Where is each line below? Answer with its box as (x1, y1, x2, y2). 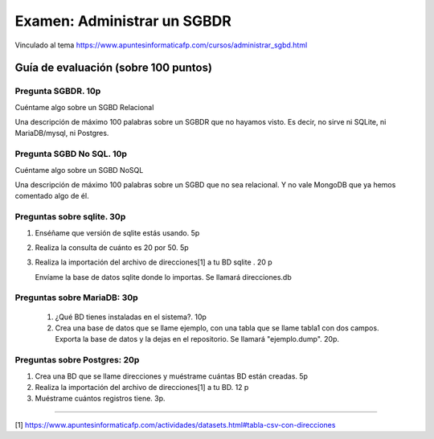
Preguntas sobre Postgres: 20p (14, 355, 140, 366)
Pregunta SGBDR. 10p (14, 85, 101, 96)
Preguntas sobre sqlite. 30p (14, 211, 126, 223)
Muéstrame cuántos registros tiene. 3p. (35, 394, 166, 404)
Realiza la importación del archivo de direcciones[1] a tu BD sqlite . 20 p (35, 257, 272, 267)
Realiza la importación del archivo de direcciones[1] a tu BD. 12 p (35, 382, 249, 392)
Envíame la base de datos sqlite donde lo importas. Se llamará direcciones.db (35, 272, 293, 281)
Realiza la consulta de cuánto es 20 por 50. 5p (35, 242, 189, 252)
